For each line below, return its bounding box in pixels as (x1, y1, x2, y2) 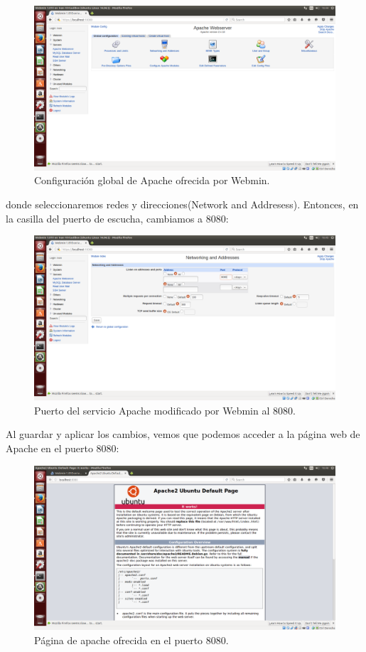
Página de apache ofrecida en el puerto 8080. (34, 632, 229, 647)
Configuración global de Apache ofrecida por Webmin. (34, 173, 270, 188)
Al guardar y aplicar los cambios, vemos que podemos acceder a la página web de (6, 427, 360, 442)
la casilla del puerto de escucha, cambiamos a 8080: (6, 210, 229, 225)
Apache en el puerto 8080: (6, 440, 119, 455)
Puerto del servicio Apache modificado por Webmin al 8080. (34, 402, 296, 417)
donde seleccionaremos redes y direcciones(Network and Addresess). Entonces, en (6, 197, 359, 212)
